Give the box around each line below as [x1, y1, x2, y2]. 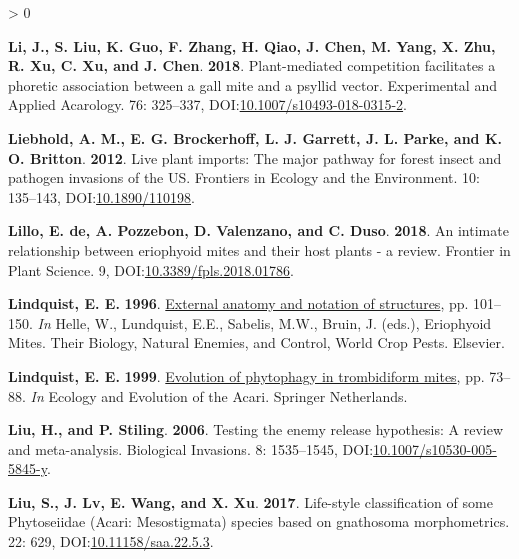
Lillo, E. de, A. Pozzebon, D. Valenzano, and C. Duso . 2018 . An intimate [8, 220, 509, 241]
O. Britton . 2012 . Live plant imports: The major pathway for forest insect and [8, 147, 502, 168]
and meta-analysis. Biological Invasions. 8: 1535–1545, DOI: [8, 438, 374, 459]
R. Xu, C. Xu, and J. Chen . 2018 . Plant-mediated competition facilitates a [8, 55, 496, 76]
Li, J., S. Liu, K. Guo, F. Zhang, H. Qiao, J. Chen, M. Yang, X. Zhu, [8, 35, 496, 56]
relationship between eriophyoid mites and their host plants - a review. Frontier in [8, 239, 511, 260]
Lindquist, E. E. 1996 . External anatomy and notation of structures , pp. [8, 293, 469, 314]
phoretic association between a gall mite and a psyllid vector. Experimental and [8, 74, 497, 95]
